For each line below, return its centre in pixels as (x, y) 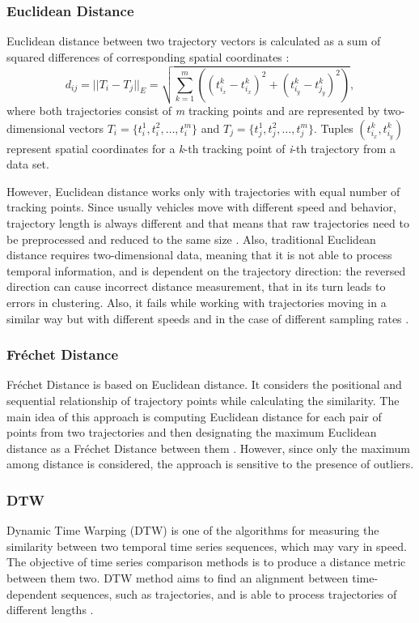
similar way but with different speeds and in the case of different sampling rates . (208, 318)
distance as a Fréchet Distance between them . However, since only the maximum (208, 448)
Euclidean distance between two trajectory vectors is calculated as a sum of (194, 41)
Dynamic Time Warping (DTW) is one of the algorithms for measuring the (193, 530)
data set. (28, 164)
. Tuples (333, 128)
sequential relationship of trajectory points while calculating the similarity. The (203, 401)
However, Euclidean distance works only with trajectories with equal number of (203, 191)
